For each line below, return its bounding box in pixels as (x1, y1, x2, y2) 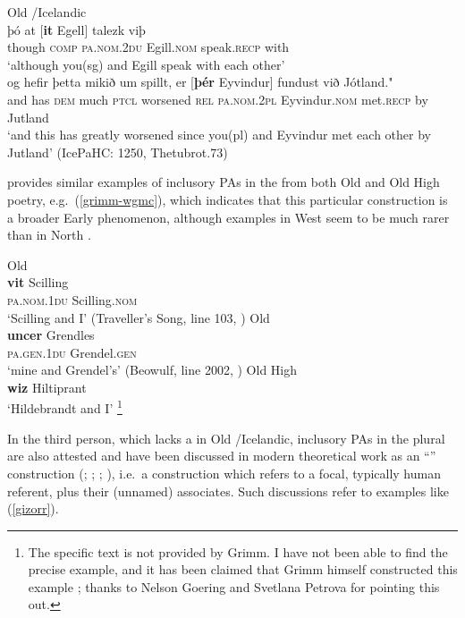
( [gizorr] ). (7, 499, 59, 518)
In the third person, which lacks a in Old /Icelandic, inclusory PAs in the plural (7, 428, 445, 447)
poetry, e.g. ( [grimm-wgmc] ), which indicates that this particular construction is (7, 190, 448, 208)
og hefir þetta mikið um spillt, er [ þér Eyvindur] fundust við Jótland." (7, 72, 393, 91)
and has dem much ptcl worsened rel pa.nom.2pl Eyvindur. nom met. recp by (7, 89, 428, 108)
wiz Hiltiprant (7, 377, 87, 396)
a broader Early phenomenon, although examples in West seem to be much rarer (7, 207, 450, 226)
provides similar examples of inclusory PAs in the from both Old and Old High (7, 173, 440, 191)
